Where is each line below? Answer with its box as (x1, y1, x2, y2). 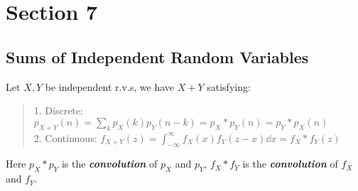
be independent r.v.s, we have (45, 79, 175, 94)
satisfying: (207, 79, 251, 94)
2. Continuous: (33, 130, 97, 145)
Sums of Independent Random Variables (6, 45, 309, 67)
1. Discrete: (33, 103, 83, 118)
